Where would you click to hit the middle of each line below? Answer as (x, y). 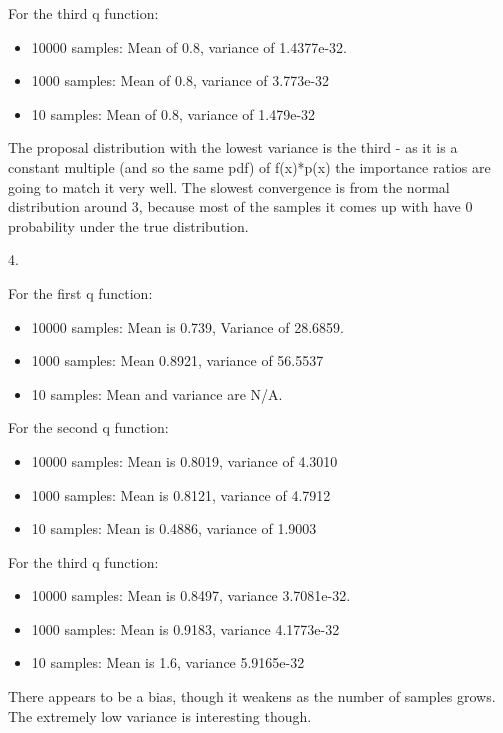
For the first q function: (80, 292)
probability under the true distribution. (128, 225)
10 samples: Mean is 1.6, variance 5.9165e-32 (168, 662)
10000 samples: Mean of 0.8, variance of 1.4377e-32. (189, 46)
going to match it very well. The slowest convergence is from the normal (229, 186)
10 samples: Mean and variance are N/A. (157, 393)
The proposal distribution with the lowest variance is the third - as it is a (233, 147)
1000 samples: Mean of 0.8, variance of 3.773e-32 (180, 80)
